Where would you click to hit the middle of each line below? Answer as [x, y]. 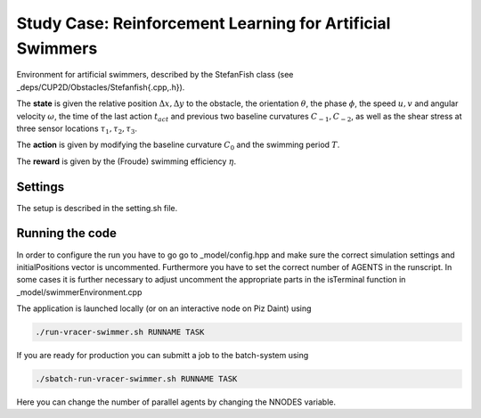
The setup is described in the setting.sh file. [97, 208]
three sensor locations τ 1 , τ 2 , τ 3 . [77, 129]
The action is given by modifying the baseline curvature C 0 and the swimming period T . [178, 146]
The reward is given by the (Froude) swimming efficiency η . [126, 161]
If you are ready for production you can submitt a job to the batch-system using [163, 356]
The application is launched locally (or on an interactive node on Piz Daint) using [164, 308]
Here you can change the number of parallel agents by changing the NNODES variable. [176, 402]
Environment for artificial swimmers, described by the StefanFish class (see [155, 75]
